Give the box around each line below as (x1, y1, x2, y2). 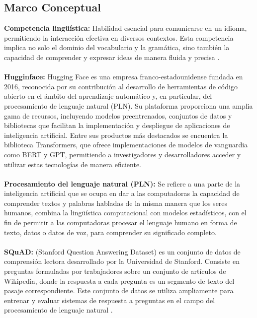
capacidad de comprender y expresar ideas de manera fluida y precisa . (4, 52, 220, 62)
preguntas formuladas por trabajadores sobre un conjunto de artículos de (4, 266, 226, 276)
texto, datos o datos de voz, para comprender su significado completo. (4, 227, 217, 237)
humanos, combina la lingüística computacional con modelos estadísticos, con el (4, 207, 247, 218)
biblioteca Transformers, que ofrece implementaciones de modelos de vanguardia (4, 139, 248, 150)
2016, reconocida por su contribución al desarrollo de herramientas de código (4, 81, 238, 91)
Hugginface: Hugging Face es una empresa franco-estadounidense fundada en (4, 71, 243, 82)
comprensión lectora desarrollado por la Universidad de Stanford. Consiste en (4, 256, 240, 266)
